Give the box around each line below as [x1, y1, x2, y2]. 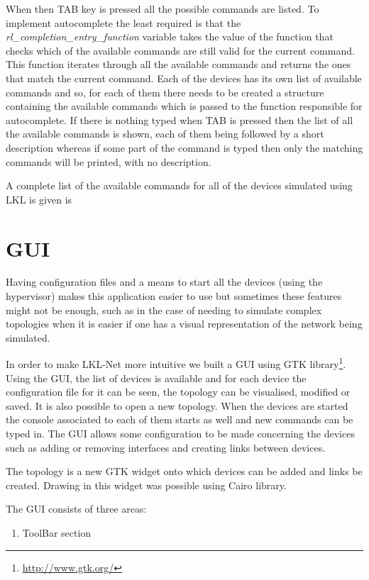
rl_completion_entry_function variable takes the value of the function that [6, 29, 334, 44]
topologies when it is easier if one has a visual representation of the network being [6, 316, 363, 331]
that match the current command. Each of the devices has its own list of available [6, 70, 362, 85]
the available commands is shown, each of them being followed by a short [6, 126, 324, 141]
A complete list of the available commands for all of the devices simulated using [6, 178, 353, 193]
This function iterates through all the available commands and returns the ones [6, 57, 351, 72]
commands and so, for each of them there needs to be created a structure [6, 84, 324, 99]
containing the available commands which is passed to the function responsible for [6, 99, 363, 113]
